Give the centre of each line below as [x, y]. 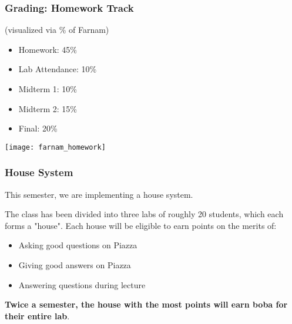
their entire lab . [37, 315]
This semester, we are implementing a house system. [99, 194]
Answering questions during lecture [82, 284]
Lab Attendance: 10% [58, 69]
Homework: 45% [48, 49]
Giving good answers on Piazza [75, 265]
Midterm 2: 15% [48, 108]
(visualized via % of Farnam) [57, 30]
